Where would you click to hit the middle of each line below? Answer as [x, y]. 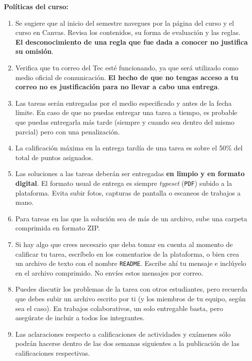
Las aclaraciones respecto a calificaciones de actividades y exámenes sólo [123, 334]
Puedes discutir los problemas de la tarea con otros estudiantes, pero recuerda [131, 289]
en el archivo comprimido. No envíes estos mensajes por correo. [109, 272]
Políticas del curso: [36, 6]
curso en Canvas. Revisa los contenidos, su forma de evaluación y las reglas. [128, 32]
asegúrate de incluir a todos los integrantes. [80, 318]
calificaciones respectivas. [53, 353]
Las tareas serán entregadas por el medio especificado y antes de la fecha [124, 103]
